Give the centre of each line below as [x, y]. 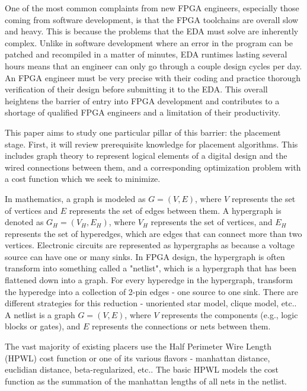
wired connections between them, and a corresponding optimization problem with [153, 167]
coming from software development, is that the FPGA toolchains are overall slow [152, 19]
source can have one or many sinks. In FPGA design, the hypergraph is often [145, 256]
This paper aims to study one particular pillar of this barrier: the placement [143, 132]
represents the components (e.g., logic [230, 314]
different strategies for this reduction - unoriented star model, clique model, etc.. [151, 303]
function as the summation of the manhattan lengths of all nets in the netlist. [146, 381]
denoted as [24, 222]
